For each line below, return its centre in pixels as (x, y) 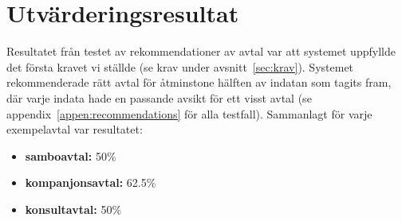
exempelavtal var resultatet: (75, 129)
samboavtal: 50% (71, 155)
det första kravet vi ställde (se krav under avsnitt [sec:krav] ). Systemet (180, 66)
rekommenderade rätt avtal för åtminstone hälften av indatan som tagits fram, (199, 82)
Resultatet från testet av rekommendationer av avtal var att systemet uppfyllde (201, 51)
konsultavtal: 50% (73, 209)
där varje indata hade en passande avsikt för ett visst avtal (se (159, 97)
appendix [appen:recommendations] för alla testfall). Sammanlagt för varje (189, 113)
